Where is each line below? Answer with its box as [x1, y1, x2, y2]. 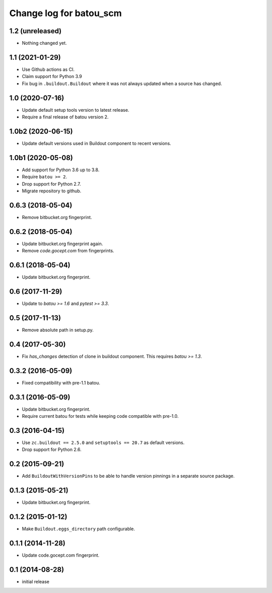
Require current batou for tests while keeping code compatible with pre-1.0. [22, 413, 179, 419]
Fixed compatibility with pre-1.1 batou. [22, 380, 100, 386]
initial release [22, 578, 50, 584]
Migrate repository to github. [22, 188, 82, 194]
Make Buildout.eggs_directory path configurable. [22, 526, 135, 532]
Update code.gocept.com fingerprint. [22, 552, 100, 558]
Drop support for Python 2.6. [22, 447, 82, 453]
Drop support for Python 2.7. [22, 181, 81, 187]
